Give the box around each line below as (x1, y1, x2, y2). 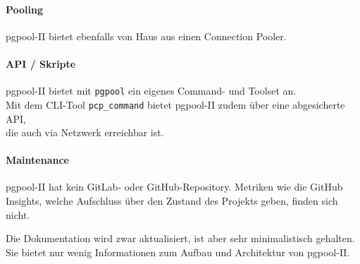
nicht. (6, 207, 30, 222)
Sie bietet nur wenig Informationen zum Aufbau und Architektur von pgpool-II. (6, 244, 350, 259)
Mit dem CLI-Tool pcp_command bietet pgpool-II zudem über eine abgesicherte (6, 97, 345, 112)
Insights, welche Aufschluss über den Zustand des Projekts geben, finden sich (6, 193, 338, 208)
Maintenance (6, 152, 69, 167)
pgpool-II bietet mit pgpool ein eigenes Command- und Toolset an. (6, 83, 297, 98)
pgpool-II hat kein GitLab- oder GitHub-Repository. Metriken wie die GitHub (6, 179, 343, 194)
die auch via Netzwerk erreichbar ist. (6, 125, 164, 140)
